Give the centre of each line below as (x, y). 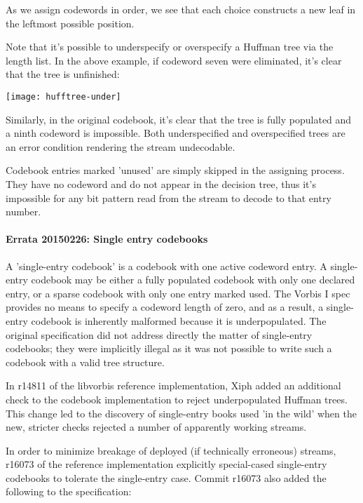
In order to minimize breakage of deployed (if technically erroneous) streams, (171, 450)
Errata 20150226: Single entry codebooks (107, 239)
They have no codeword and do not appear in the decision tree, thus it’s (161, 184)
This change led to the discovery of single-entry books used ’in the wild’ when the (181, 413)
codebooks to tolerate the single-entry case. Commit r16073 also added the (166, 477)
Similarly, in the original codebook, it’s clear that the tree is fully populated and (179, 119)
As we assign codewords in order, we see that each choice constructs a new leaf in (181, 9)
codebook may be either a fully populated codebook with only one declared (193, 280)
